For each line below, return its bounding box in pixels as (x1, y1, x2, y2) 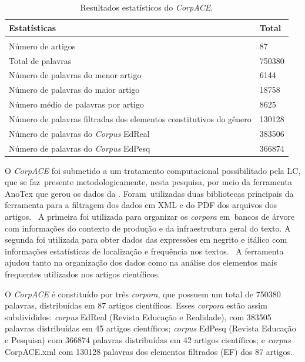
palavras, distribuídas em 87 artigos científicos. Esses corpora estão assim (5, 299, 267, 311)
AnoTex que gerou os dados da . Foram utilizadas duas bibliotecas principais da (5, 187, 294, 199)
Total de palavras (9, 54, 72, 66)
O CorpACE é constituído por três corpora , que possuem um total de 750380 (5, 287, 281, 300)
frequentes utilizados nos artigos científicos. (5, 268, 160, 280)
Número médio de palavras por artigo (9, 98, 144, 110)
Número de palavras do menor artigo (9, 69, 142, 81)
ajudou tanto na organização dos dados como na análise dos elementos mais (5, 256, 277, 269)
